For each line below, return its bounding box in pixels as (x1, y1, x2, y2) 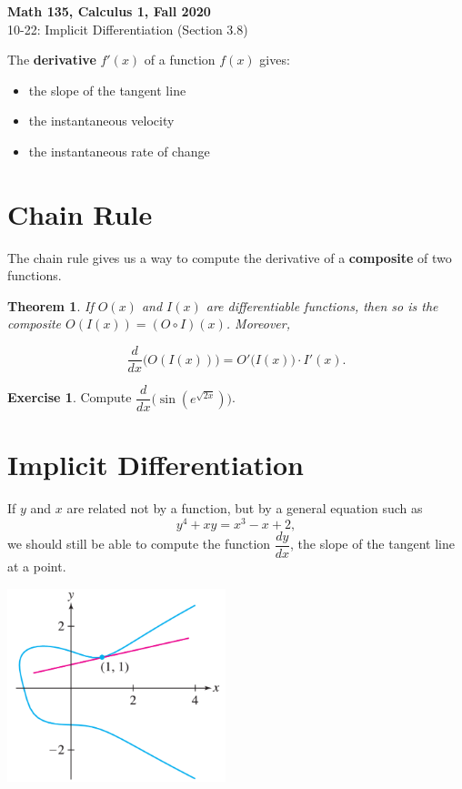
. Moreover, (226, 314, 290, 333)
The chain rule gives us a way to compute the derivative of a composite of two (7, 248, 452, 267)
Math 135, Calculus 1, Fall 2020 (7, 2, 211, 20)
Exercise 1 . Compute (7, 388, 132, 407)
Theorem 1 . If (7, 296, 94, 315)
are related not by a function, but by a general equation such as (66, 499, 423, 518)
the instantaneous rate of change (28, 141, 210, 160)
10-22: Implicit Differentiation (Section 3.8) (7, 19, 248, 38)
